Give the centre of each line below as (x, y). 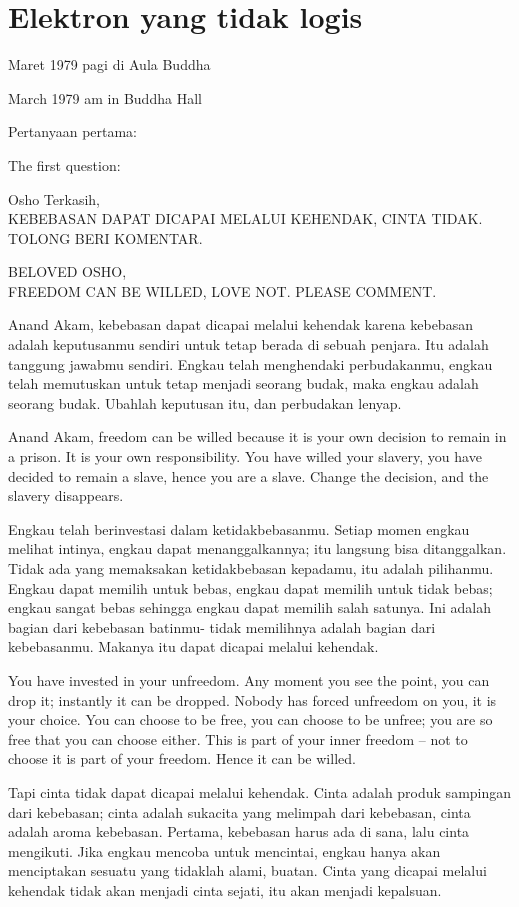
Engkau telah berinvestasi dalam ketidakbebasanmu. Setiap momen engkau (239, 528)
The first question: (64, 164)
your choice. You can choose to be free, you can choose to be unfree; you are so (250, 719)
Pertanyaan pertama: (73, 131)
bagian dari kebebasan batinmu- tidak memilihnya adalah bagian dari (222, 626)
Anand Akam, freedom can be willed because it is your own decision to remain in (257, 436)
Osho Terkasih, (54, 198)
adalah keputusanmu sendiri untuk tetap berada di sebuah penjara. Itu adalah (248, 344)
